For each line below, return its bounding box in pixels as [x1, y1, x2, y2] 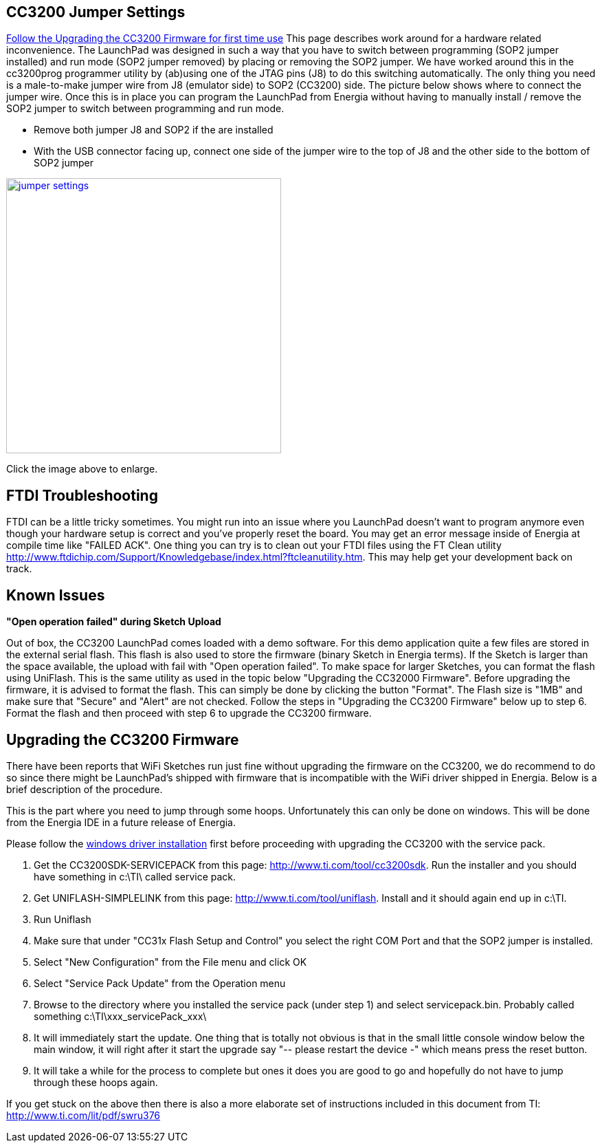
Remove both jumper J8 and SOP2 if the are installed [34, 124, 274, 136]
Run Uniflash [34, 913, 91, 925]
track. [6, 563, 32, 575]
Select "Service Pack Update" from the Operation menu [34, 977, 286, 989]
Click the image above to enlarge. [6, 463, 158, 475]
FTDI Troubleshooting [6, 486, 158, 504]
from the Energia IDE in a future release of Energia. [6, 816, 236, 828]
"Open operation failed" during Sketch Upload [6, 616, 221, 628]
